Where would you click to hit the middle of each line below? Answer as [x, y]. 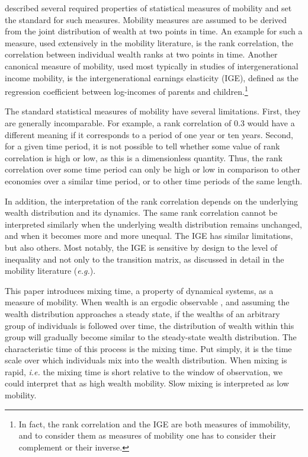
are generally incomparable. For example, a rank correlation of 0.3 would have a [150, 123]
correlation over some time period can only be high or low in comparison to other [153, 169]
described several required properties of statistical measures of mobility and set [148, 8]
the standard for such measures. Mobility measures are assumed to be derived [146, 19]
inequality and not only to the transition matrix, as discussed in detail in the [145, 259]
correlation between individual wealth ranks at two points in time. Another [141, 54]
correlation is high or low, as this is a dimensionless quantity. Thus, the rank [144, 157]
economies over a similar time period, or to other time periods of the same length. [154, 180]
